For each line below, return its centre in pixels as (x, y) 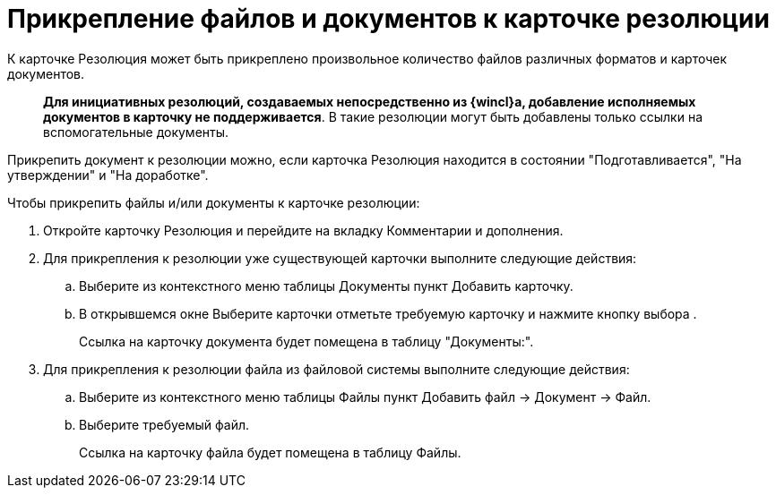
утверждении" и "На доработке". (108, 175)
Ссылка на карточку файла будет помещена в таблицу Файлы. (270, 452)
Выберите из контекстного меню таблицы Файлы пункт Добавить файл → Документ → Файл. (365, 397)
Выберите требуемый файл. (164, 424)
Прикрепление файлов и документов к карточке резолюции (388, 19)
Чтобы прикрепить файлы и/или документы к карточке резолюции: (214, 202)
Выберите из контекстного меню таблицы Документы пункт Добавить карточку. (326, 286)
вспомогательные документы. (136, 132)
